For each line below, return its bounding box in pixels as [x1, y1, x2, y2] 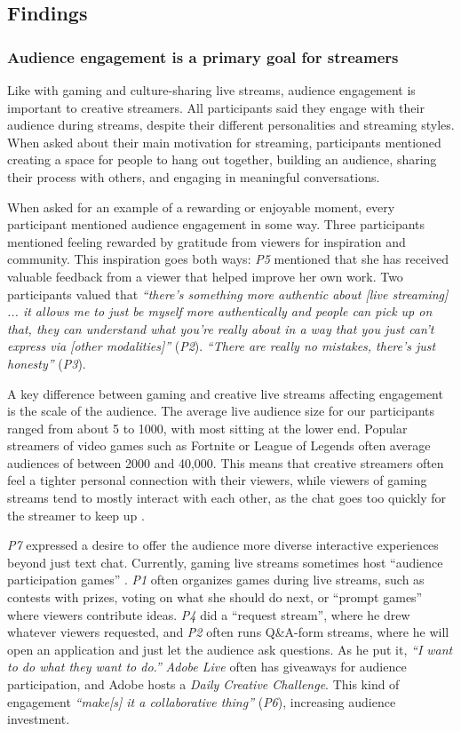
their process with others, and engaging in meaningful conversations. [7, 167, 380, 186]
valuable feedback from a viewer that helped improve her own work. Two [7, 266, 403, 285]
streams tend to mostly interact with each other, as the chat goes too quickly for [7, 489, 446, 507]
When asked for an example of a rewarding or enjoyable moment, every [7, 197, 395, 216]
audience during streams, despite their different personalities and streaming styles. [7, 115, 455, 134]
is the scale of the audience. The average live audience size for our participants [7, 401, 435, 420]
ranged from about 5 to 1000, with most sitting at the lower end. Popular [7, 418, 408, 437]
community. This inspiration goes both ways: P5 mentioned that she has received [7, 250, 449, 268]
